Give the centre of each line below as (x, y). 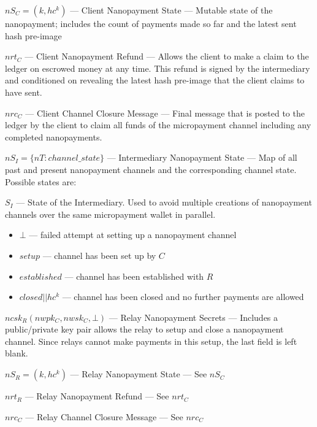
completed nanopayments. (54, 137)
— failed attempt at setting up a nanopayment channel (133, 235)
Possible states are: (41, 181)
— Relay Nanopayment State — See (139, 374)
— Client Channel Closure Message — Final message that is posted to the (165, 113)
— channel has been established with (134, 276)
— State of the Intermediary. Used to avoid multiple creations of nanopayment (164, 202)
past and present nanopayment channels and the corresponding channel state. (151, 169)
